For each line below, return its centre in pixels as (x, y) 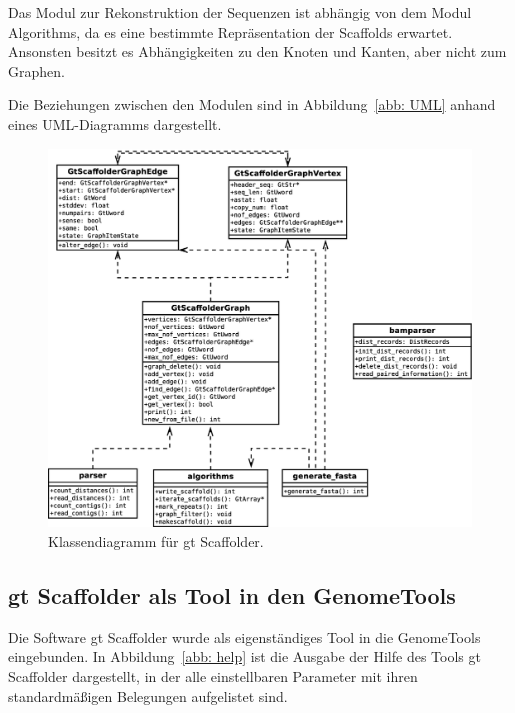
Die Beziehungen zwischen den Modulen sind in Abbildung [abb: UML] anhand (252, 104)
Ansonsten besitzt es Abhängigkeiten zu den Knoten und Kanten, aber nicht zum (257, 51)
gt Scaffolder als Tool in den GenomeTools (232, 595)
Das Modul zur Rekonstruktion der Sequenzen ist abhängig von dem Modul (240, 12)
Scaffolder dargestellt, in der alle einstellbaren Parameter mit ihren (213, 676)
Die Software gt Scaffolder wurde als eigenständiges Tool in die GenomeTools (244, 636)
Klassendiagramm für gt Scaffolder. (156, 541)
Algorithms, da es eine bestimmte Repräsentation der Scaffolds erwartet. (230, 31)
